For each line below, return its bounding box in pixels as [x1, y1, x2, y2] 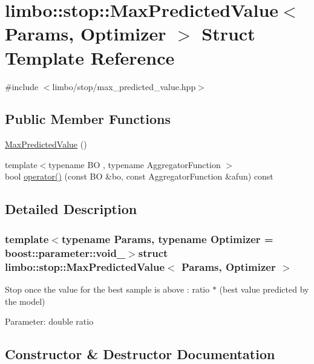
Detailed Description [5, 200, 137, 218]
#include [5, 80, 39, 93]
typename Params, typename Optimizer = [61, 231, 273, 246]
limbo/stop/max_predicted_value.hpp [52, 80, 196, 93]
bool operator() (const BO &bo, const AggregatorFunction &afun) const [5, 170, 273, 183]
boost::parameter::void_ [5, 245, 126, 260]
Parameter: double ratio [5, 315, 94, 328]
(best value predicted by [219, 282, 309, 295]
